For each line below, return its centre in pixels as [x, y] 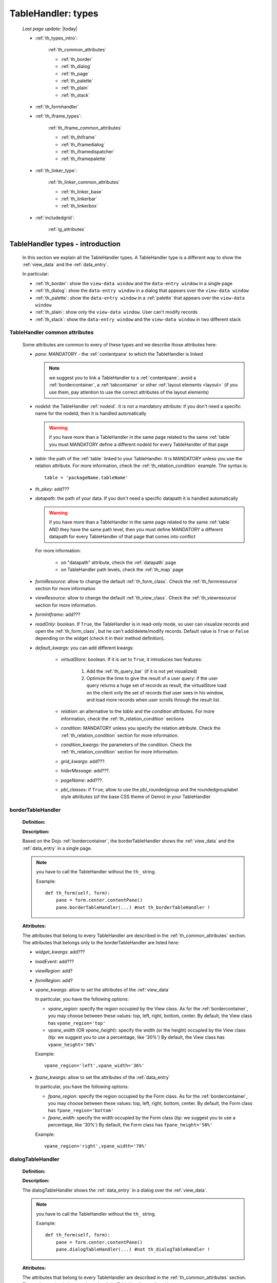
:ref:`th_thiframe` [78, 137]
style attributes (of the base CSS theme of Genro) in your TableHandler [136, 797]
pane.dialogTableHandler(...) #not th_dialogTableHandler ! [133, 1249]
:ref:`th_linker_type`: [56, 170]
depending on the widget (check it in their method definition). [100, 638]
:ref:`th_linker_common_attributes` [84, 182]
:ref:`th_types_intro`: [56, 38]
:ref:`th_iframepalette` [84, 159]
